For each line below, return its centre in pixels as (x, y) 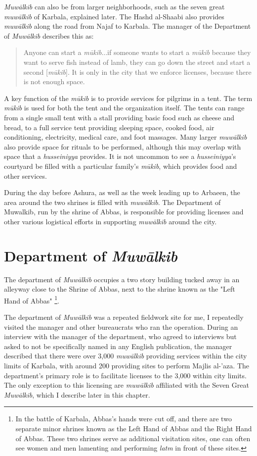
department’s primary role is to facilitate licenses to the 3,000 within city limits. (125, 375)
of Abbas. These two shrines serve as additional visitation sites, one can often (133, 438)
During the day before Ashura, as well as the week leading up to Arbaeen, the (122, 192)
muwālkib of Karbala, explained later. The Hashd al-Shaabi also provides (114, 16)
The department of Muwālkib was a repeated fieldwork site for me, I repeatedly (124, 317)
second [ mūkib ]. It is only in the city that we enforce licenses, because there (137, 72)
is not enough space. (54, 81)
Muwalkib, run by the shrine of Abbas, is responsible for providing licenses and (124, 212)
